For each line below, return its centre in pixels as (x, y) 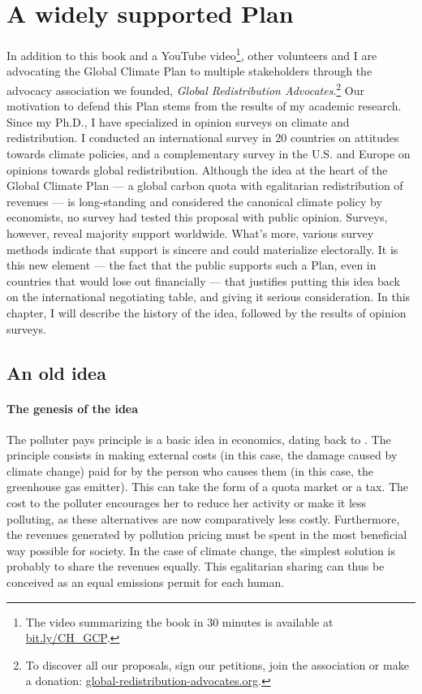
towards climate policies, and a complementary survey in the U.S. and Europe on (209, 153)
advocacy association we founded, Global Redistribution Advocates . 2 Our (185, 88)
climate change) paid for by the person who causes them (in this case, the (190, 470)
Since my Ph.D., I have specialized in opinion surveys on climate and (178, 121)
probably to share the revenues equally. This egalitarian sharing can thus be (196, 566)
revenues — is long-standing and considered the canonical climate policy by (194, 201)
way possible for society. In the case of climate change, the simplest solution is (201, 550)
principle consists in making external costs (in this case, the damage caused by (202, 455)
